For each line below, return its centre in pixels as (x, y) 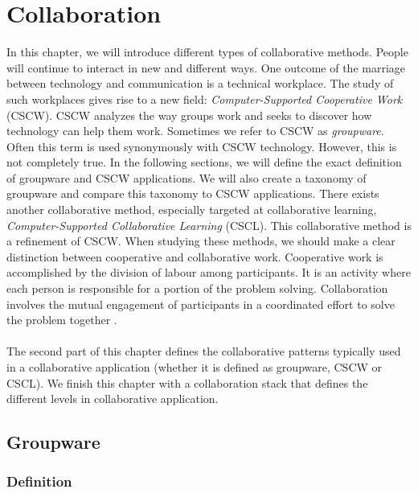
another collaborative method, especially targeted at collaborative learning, (192, 210)
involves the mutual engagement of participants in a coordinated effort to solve (201, 304)
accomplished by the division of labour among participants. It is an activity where (209, 272)
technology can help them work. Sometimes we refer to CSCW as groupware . (195, 131)
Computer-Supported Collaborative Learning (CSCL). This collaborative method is (209, 225)
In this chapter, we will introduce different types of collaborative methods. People (207, 52)
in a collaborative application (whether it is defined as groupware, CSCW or (195, 367)
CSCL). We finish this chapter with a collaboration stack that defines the (187, 382)
